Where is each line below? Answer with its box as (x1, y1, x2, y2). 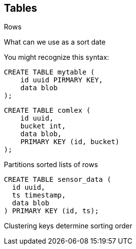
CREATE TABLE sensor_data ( (4, 175, 112, 184)
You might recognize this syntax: (4, 53, 109, 62)
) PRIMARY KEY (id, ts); (4, 207, 99, 215)
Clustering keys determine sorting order (4, 222, 133, 230)
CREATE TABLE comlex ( (4, 106, 91, 115)
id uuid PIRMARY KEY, (20, 76, 103, 84)
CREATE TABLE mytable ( (4, 68, 95, 76)
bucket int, (20, 122, 66, 130)
